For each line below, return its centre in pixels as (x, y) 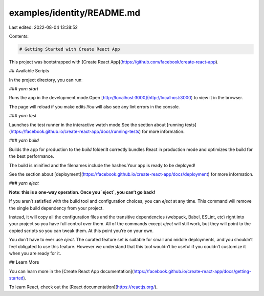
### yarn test (23, 116)
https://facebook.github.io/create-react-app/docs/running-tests (75, 131)
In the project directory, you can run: (46, 80)
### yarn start (24, 89)
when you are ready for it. (35, 253)
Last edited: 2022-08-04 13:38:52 (44, 27)
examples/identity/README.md (75, 13)
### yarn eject (24, 183)
